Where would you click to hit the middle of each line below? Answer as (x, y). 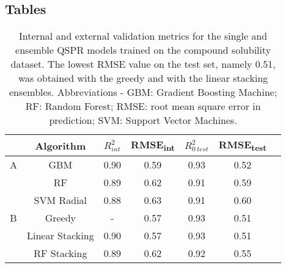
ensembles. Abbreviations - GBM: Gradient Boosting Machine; (143, 92)
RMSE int (153, 146)
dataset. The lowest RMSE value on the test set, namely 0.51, (143, 64)
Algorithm (61, 145)
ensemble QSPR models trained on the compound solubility (143, 50)
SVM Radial (61, 200)
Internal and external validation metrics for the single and (143, 36)
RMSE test (243, 146)
